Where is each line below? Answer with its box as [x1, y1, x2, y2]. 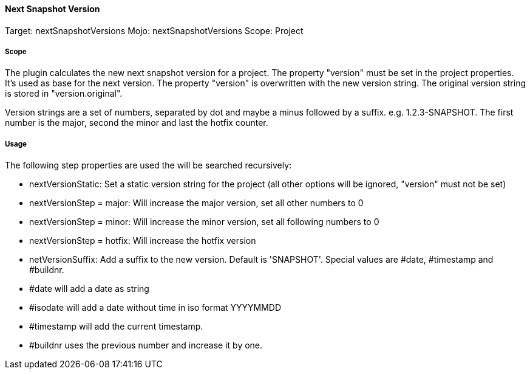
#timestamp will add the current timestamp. [29, 321, 203, 332]
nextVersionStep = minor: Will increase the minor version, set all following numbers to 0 [29, 216, 379, 227]
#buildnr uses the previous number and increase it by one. [29, 340, 263, 351]
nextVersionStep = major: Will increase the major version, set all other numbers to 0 [29, 198, 364, 209]
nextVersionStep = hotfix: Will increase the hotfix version [29, 235, 256, 246]
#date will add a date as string [29, 283, 149, 294]
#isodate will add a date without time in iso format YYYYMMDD [29, 302, 282, 313]
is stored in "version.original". [5, 88, 123, 99]
